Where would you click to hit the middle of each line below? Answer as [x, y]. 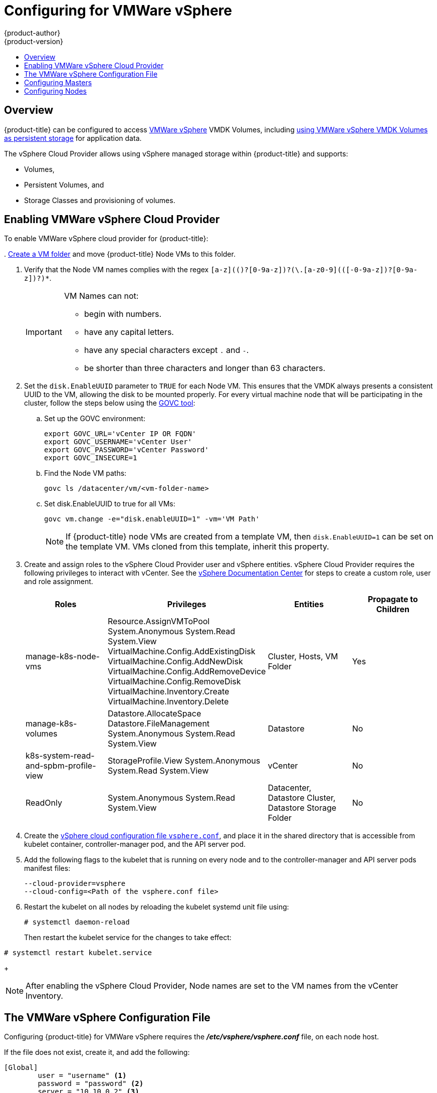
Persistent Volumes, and [64, 185]
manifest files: [47, 868]
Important [44, 332]
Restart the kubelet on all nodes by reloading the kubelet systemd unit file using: [157, 907]
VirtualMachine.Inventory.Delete [168, 702]
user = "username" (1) [82, 1076]
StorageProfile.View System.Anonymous [184, 761]
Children [393, 609]
